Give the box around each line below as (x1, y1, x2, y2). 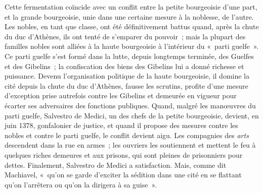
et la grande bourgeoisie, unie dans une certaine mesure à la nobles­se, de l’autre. (5, 11, 254, 22)
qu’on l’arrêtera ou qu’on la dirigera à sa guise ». (5, 179, 157, 189)
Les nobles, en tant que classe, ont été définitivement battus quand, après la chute (5, 21, 259, 32)
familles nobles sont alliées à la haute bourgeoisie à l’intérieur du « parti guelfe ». (5, 41, 259, 51)
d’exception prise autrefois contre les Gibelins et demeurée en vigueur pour (5, 90, 237, 101)
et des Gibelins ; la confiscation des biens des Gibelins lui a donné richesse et (5, 60, 244, 71)
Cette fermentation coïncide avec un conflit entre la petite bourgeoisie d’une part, (5, 2, 257, 12)
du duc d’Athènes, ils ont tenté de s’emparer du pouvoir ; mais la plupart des (5, 31, 246, 41)
